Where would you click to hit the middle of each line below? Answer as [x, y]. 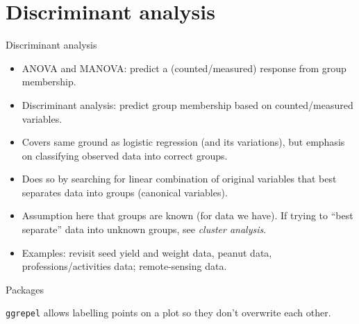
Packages [25, 289]
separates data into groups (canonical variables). [125, 192]
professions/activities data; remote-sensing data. [124, 266]
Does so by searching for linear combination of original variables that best [179, 179]
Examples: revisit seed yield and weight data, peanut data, [147, 252]
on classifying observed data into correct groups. [125, 155]
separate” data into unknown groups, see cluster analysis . [144, 229]
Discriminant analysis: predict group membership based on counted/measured [187, 104]
